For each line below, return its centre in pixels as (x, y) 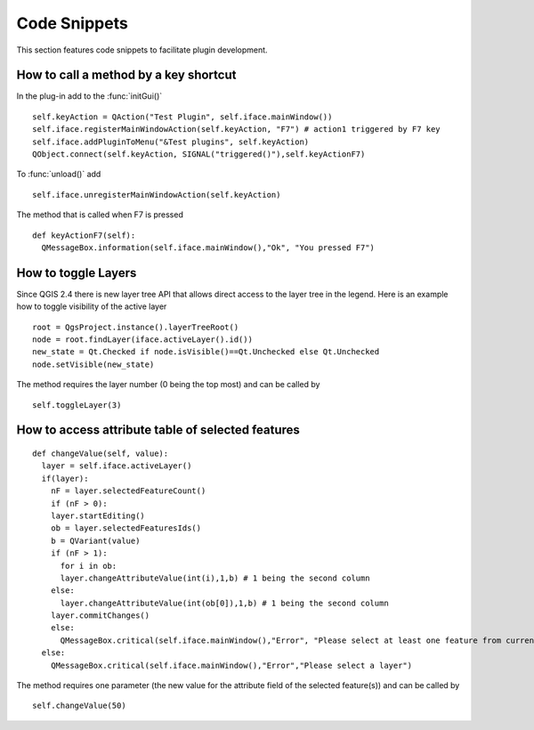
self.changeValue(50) (79, 706)
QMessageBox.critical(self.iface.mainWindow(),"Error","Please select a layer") (231, 665)
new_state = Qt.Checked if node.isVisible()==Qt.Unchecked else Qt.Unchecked (206, 352)
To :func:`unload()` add (59, 174)
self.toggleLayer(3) (77, 405)
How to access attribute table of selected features (158, 430)
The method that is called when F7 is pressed (100, 215)
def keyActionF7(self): (84, 235)
